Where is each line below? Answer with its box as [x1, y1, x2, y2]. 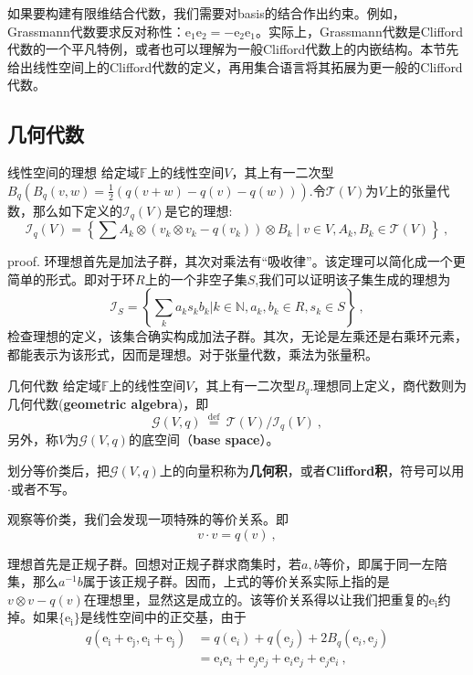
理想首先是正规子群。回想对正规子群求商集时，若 [7, 553, 301, 573]
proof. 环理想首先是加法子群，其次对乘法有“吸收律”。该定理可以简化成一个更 [7, 252, 466, 271]
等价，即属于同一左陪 [319, 553, 447, 573]
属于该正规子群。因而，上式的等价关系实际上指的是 [82, 572, 390, 591]
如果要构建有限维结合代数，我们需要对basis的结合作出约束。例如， [7, 4, 405, 22]
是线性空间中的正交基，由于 [79, 607, 247, 627]
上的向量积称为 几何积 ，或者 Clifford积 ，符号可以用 [159, 460, 465, 479]
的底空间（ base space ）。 [128, 430, 279, 449]
